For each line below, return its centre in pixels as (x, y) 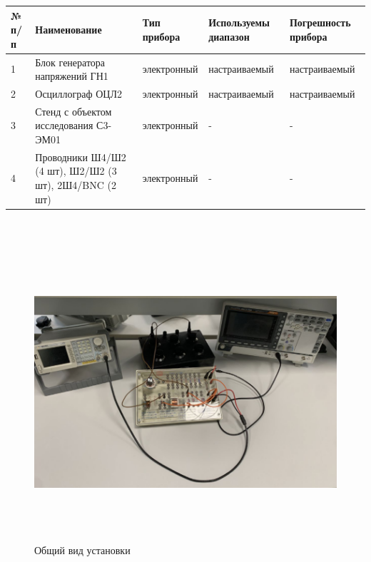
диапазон (229, 36)
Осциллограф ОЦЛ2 (78, 93)
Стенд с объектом (73, 111)
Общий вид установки (82, 550)
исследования (64, 125)
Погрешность (320, 22)
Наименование (68, 30)
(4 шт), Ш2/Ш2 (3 (76, 171)
